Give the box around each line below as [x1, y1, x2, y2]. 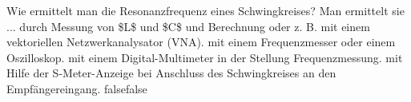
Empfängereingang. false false [6, 80, 147, 96]
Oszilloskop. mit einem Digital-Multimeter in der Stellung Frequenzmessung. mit [6, 49, 403, 65]
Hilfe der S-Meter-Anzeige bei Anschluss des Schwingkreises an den [6, 65, 336, 81]
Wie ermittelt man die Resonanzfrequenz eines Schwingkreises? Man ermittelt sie [6, 2, 405, 18]
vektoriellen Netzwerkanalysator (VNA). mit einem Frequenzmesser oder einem [6, 33, 396, 50]
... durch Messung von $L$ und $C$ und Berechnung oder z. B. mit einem [6, 18, 370, 34]
